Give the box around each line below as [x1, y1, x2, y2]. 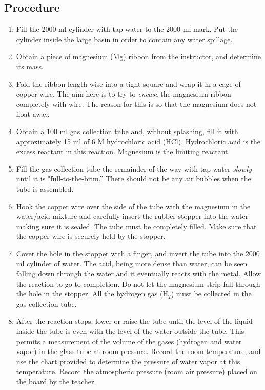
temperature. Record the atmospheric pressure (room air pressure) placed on [16, 366, 257, 377]
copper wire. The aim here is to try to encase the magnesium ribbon [16, 88, 231, 99]
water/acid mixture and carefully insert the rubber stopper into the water [16, 211, 249, 221]
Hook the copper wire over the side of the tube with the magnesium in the [16, 200, 251, 211]
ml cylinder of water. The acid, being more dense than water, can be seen [16, 258, 248, 269]
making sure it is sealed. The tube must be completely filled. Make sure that [16, 220, 257, 231]
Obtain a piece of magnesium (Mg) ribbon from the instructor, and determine [16, 51, 261, 62]
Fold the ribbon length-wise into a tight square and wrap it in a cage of [16, 78, 241, 89]
